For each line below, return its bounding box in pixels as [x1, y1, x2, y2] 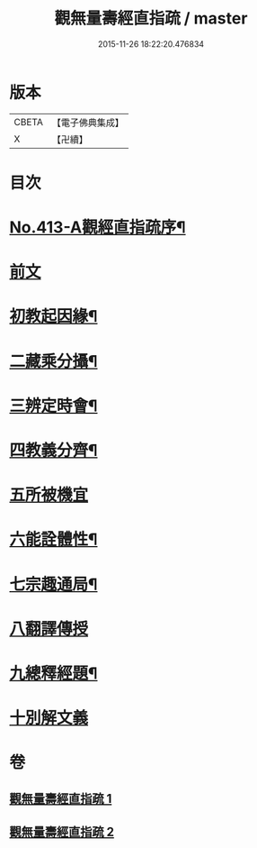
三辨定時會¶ [9, 396, 98, 415]
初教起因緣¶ [9, 306, 98, 327]
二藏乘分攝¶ [9, 351, 98, 371]
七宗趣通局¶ [9, 574, 98, 595]
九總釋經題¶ [9, 663, 98, 683]
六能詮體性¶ [9, 529, 98, 550]
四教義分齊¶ [9, 441, 98, 460]
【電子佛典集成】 [51, 116, 124, 129]
